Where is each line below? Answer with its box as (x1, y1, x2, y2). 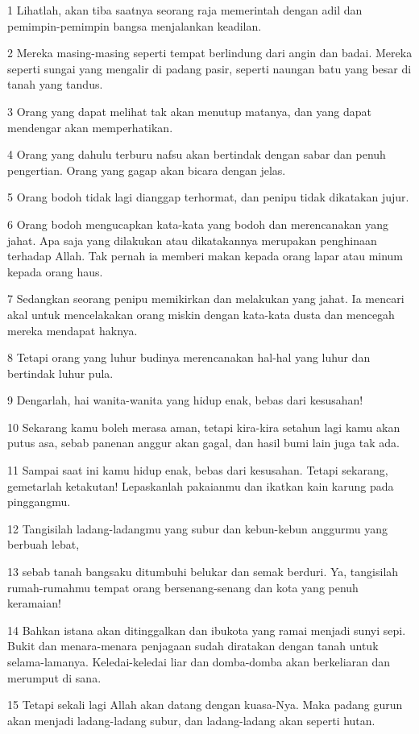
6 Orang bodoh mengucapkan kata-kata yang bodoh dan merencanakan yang (7, 215, 389, 232)
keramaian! (7, 595, 61, 612)
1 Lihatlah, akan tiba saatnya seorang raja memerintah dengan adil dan (7, 2, 363, 18)
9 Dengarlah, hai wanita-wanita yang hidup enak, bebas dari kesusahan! (7, 392, 363, 408)
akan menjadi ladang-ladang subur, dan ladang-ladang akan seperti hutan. (7, 711, 375, 728)
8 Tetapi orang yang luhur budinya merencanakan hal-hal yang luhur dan (7, 349, 371, 366)
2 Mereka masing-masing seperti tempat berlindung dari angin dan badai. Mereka (7, 44, 413, 61)
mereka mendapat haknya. (7, 321, 138, 338)
